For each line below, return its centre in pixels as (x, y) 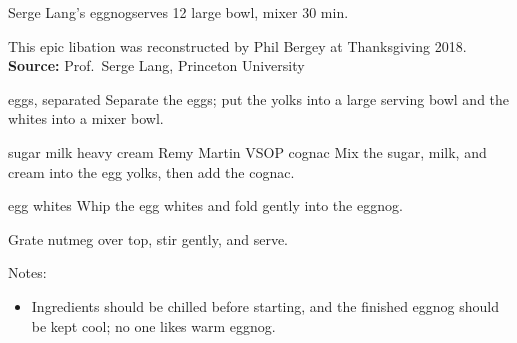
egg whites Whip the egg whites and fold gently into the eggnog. (205, 205)
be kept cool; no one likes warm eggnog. (153, 325)
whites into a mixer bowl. (86, 118)
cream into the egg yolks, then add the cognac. (151, 171)
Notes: (27, 272)
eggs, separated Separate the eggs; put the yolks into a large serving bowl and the (259, 98)
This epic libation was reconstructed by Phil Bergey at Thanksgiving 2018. (237, 45)
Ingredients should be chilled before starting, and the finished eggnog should (265, 305)
